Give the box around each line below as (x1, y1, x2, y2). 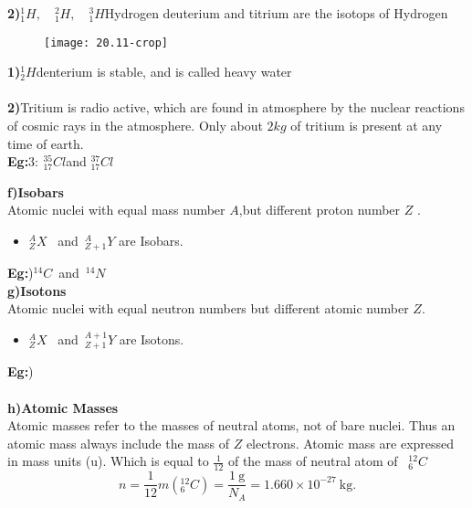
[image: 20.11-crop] (44, 36, 169, 49)
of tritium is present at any (290, 116, 443, 135)
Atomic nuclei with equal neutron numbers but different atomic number (7, 299, 409, 318)
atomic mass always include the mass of (7, 433, 229, 452)
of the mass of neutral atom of (227, 451, 398, 471)
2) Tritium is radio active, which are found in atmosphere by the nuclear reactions (7, 98, 465, 117)
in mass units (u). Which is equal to (7, 451, 209, 471)
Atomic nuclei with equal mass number (7, 200, 226, 219)
